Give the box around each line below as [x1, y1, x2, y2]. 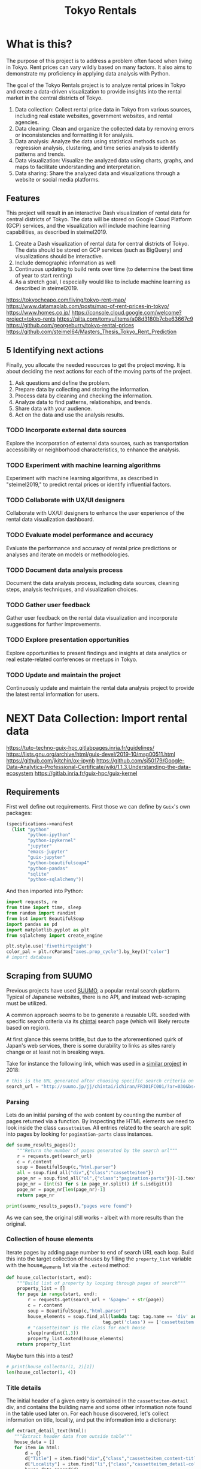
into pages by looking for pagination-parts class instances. [6, 1130, 153, 1138]
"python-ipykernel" [28, 837, 77, 844]
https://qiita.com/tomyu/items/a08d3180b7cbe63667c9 [56, 315, 193, 322]
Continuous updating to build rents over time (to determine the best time [14, 265, 193, 273]
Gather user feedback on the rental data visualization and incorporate [6, 614, 178, 622]
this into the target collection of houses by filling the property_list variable [6, 1255, 192, 1262]
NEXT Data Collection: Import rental [6, 711, 187, 725]
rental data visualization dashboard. [6, 516, 95, 523]
